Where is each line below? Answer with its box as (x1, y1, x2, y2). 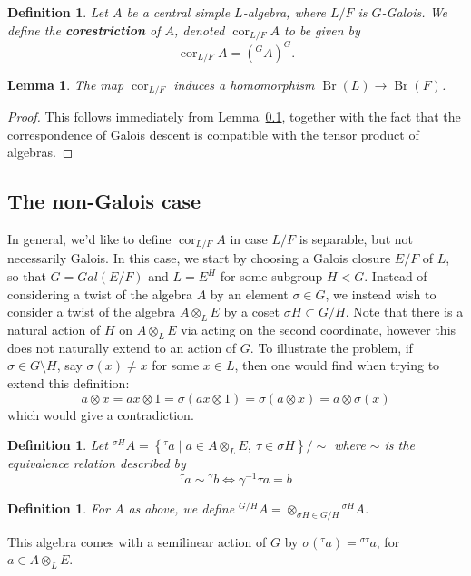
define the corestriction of (7, 20, 161, 39)
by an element (210, 284, 289, 303)
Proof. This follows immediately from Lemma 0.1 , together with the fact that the (7, 107, 461, 125)
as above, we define (128, 498, 235, 517)
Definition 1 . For (7, 498, 110, 517)
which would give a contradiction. (7, 405, 194, 424)
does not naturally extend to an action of (7, 337, 237, 356)
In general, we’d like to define (7, 229, 172, 248)
